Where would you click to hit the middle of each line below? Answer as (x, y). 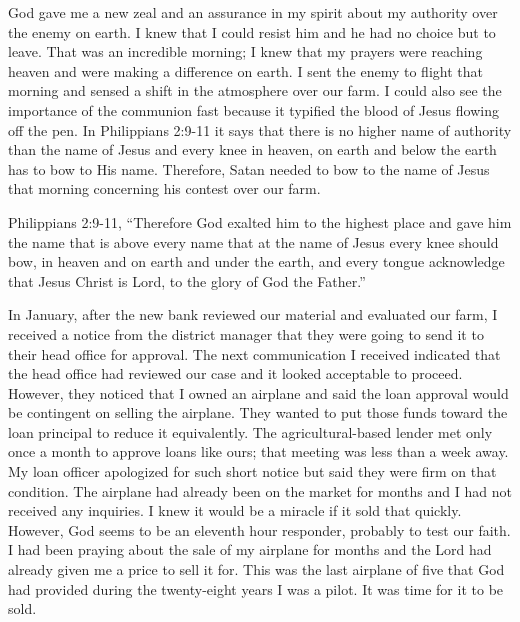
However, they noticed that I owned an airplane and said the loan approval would (258, 392)
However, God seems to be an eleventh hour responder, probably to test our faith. (259, 529)
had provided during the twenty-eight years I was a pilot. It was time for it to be (256, 588)
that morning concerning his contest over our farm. (164, 188)
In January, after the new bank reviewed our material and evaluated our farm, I (253, 314)
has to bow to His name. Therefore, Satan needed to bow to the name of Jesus (249, 168)
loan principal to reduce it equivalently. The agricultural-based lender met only (250, 431)
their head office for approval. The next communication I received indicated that (254, 353)
